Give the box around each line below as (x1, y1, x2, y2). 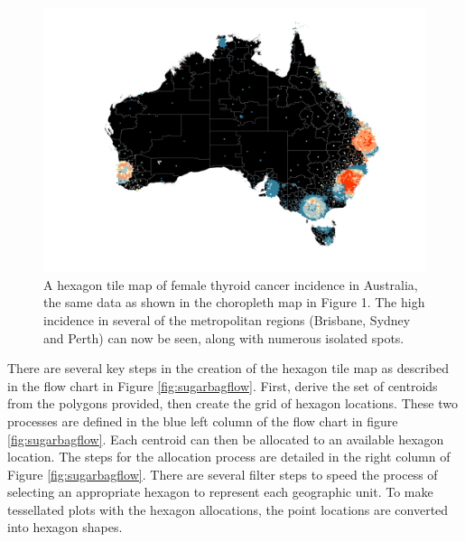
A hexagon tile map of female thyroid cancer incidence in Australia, (43, 275, 418, 294)
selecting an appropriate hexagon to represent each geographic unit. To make (7, 482, 433, 501)
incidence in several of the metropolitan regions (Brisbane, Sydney (43, 310, 411, 329)
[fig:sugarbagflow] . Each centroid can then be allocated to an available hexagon (7, 429, 444, 448)
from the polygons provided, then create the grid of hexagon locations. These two (7, 394, 458, 413)
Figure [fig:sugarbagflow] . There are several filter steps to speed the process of (7, 464, 438, 483)
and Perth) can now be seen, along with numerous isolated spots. (43, 328, 405, 347)
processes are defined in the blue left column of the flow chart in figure (7, 411, 398, 430)
